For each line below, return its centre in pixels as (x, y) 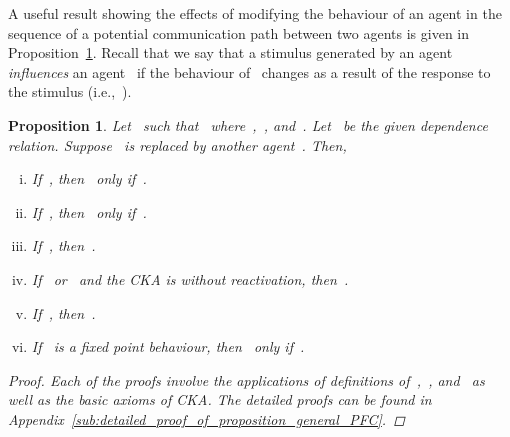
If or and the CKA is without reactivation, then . (190, 278)
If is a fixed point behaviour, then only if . (168, 346)
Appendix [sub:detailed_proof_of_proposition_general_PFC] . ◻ (206, 418)
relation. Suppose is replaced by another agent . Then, (177, 144)
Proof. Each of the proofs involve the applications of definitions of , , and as (246, 379)
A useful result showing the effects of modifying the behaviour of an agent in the (255, 13)
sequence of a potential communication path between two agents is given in (239, 32)
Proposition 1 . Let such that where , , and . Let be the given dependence (248, 124)
